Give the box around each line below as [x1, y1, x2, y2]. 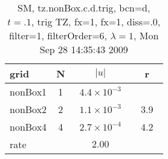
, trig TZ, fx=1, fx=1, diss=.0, [31, 15, 161, 28]
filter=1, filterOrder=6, [9, 28, 108, 42]
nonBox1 [10, 85, 47, 99]
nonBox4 [10, 120, 47, 134]
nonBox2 [10, 102, 47, 116]
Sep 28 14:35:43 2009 [39, 42, 128, 56]
